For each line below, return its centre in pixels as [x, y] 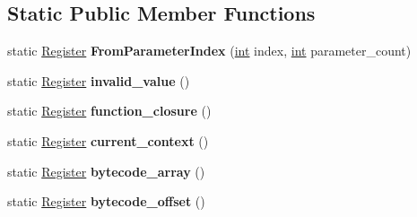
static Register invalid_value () [99, 80]
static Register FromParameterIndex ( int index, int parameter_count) [209, 51]
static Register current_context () [108, 140]
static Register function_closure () [109, 111]
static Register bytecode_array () [106, 171]
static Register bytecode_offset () [106, 201]
